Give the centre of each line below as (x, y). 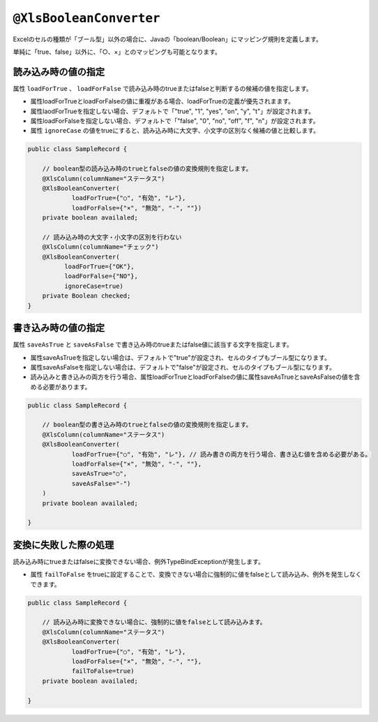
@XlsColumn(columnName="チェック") (101, 247)
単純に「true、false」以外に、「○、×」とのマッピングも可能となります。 (117, 52)
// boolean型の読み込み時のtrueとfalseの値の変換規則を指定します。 (147, 169)
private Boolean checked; (86, 296)
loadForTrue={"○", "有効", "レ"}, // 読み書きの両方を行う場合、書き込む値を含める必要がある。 (221, 454)
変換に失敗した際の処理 (63, 545)
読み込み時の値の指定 (59, 72)
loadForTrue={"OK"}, (99, 267)
